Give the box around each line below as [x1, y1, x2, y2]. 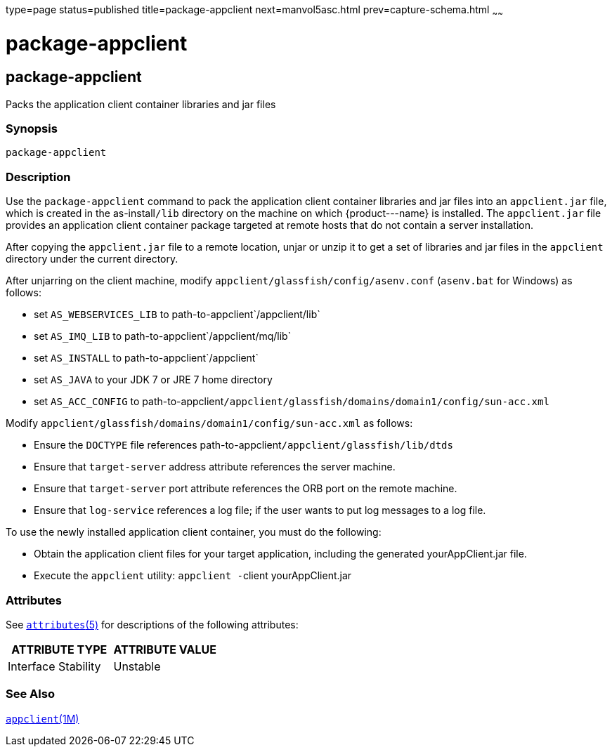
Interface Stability [8, 659, 101, 673]
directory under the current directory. [6, 253, 178, 265]
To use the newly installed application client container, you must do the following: [6, 526, 382, 539]
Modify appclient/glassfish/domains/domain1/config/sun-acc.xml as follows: [6, 417, 413, 430]
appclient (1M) [6, 712, 79, 725]
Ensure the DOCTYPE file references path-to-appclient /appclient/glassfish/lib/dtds [34, 439, 453, 451]
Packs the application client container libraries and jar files [6, 98, 276, 110]
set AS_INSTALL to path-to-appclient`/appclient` [34, 352, 259, 364]
